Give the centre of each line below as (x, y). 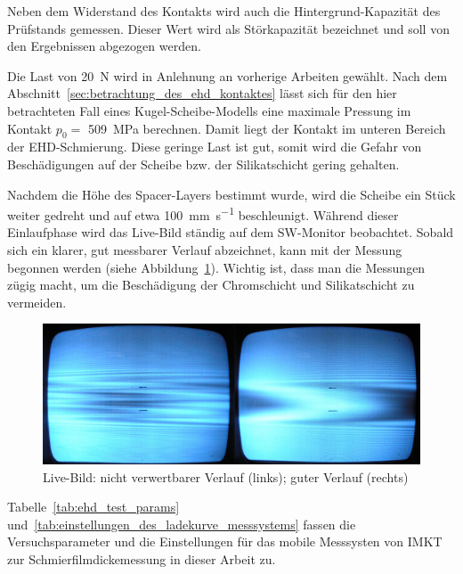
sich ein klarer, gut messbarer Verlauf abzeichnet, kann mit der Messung (205, 249)
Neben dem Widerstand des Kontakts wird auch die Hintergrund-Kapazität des (224, 11)
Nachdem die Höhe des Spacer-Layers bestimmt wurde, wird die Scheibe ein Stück (231, 194)
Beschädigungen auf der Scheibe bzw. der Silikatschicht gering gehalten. (203, 164)
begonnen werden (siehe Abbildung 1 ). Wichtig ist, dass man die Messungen (216, 267)
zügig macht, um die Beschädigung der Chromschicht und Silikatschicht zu (211, 285)
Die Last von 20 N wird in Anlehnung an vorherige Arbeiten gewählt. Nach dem (227, 75)
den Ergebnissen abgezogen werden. (104, 46)
